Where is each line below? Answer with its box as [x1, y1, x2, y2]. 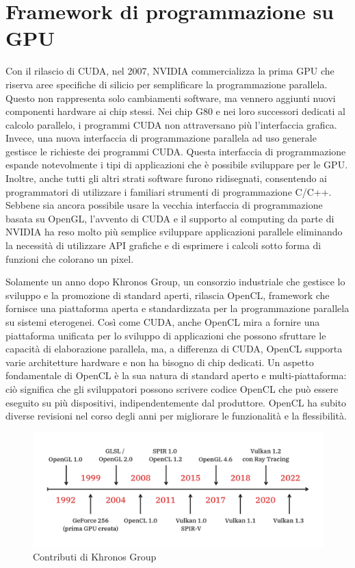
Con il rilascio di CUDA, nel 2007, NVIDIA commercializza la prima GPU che [5, 64, 334, 78]
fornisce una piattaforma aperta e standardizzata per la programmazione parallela [5, 301, 350, 315]
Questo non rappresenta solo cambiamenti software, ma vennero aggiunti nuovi [5, 90, 336, 105]
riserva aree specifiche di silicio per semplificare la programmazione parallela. [5, 77, 328, 91]
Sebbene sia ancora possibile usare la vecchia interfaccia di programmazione [5, 198, 323, 212]
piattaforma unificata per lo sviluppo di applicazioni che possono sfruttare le [5, 328, 326, 342]
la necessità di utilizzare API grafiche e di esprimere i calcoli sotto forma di [5, 238, 321, 253]
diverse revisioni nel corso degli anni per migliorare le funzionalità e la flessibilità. [5, 409, 347, 423]
